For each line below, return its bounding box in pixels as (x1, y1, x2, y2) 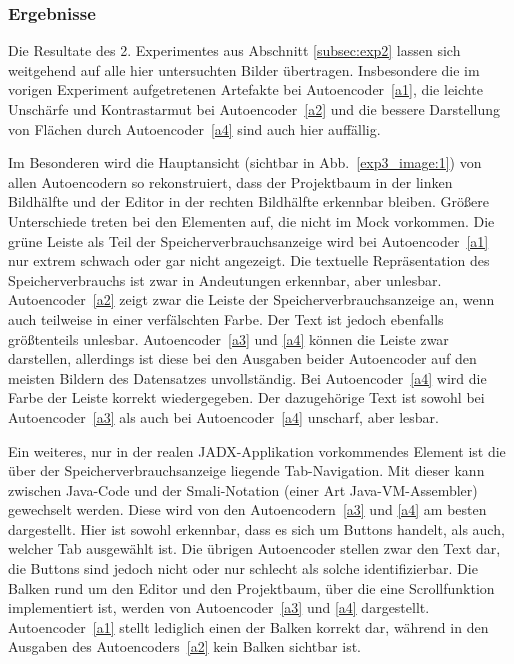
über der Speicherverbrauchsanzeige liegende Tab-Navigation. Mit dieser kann (8, 460, 485, 481)
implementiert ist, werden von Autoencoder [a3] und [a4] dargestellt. (8, 597, 430, 618)
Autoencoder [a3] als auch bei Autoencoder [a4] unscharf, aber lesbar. (8, 406, 439, 427)
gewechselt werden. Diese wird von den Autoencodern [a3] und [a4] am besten (8, 499, 487, 520)
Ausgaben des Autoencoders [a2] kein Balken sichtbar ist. (8, 636, 361, 657)
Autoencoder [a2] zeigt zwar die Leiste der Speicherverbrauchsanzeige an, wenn (8, 289, 495, 310)
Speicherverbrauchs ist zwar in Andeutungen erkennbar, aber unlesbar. (8, 269, 442, 290)
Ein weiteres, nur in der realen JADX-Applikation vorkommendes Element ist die (8, 440, 506, 461)
